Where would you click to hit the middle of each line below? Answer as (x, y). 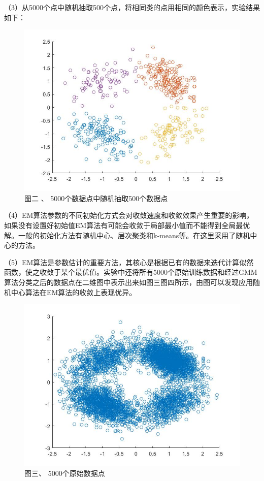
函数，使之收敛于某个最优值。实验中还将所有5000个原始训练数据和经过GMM (131, 272)
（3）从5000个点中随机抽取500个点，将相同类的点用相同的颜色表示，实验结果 (132, 7)
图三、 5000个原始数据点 (65, 473)
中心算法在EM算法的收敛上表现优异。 (74, 292)
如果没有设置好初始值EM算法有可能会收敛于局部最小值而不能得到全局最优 (127, 225)
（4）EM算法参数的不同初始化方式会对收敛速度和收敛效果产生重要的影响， (129, 215)
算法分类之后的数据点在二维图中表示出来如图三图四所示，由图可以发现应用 (128, 282)
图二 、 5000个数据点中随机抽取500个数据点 (96, 198)
